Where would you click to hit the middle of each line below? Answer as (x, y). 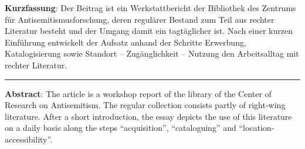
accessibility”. (29, 139)
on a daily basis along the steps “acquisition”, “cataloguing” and (121, 128)
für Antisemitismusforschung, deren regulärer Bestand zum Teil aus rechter (140, 19)
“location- (257, 128)
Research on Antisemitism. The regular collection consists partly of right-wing (145, 105)
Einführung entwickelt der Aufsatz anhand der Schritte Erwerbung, (126, 42)
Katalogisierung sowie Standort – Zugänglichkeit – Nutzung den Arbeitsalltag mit (152, 53)
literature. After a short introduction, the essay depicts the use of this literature (148, 116)
